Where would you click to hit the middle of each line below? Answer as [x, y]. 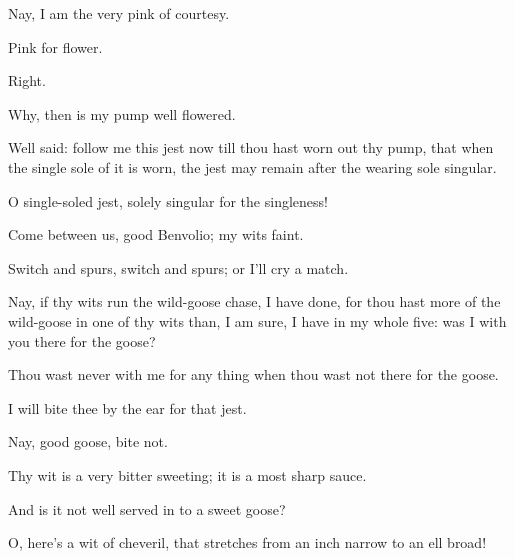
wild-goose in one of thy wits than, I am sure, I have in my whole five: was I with [257, 320]
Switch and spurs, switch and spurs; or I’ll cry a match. [178, 267]
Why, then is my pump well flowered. [122, 113]
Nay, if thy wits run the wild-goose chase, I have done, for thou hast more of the [254, 301]
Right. [27, 80]
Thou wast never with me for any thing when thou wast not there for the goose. [253, 374]
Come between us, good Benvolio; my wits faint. [156, 234]
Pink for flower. [55, 46]
